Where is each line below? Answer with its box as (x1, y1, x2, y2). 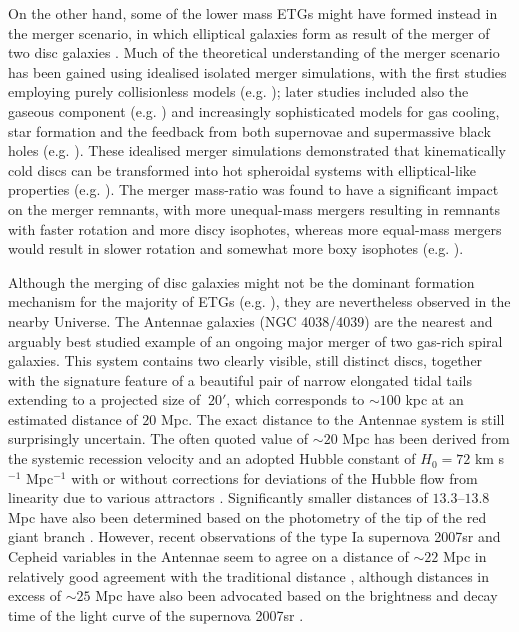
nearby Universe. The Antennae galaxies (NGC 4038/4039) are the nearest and (8, 310, 493, 331)
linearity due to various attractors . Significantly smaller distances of (8, 487, 428, 508)
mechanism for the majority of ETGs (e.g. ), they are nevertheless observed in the (8, 291, 511, 312)
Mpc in (442, 546, 487, 567)
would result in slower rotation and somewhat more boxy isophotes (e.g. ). (8, 238, 464, 259)
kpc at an (405, 389, 464, 410)
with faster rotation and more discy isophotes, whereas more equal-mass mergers (8, 218, 502, 239)
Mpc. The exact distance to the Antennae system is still (160, 408, 505, 429)
